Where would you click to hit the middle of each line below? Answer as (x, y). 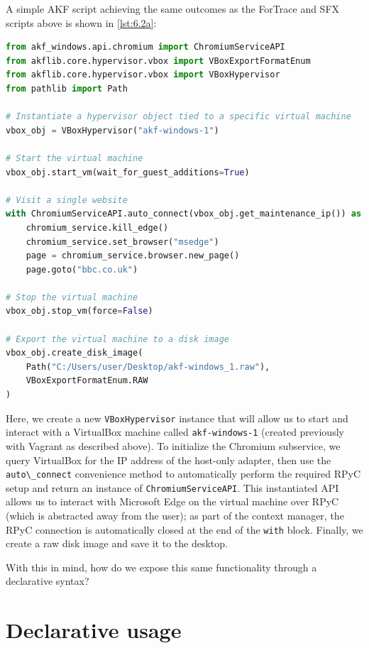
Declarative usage (94, 630)
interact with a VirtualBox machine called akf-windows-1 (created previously (175, 432)
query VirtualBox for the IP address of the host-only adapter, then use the (169, 460)
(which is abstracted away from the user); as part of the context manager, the (175, 516)
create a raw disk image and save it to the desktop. (117, 543)
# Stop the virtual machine (72, 297)
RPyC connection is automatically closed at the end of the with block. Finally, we (184, 529)
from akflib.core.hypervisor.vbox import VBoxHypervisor (143, 75)
